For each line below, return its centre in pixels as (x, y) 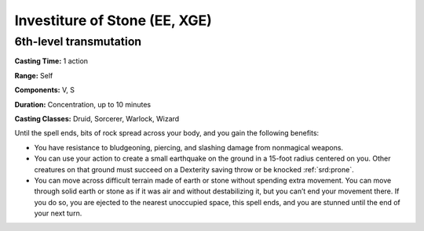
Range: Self (34, 75)
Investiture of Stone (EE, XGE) (113, 20)
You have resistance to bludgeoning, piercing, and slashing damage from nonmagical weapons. (189, 147)
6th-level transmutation (78, 42)
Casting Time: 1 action (51, 61)
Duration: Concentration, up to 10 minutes (83, 104)
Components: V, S (44, 90)
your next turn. (58, 213)
